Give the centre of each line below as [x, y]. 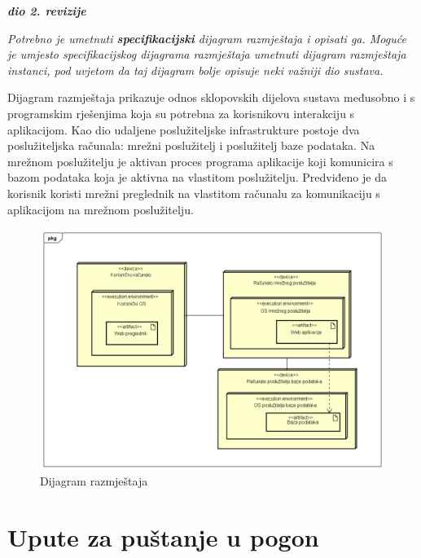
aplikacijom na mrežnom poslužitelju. [101, 209]
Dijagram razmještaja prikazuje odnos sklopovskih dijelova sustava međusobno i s [211, 97]
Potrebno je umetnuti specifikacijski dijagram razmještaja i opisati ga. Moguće [207, 38]
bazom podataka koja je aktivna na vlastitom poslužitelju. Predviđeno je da [197, 177]
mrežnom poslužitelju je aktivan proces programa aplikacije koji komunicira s [200, 161]
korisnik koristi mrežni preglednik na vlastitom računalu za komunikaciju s [194, 193]
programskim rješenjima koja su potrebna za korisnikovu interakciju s [181, 113]
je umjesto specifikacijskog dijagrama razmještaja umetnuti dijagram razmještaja [207, 54]
